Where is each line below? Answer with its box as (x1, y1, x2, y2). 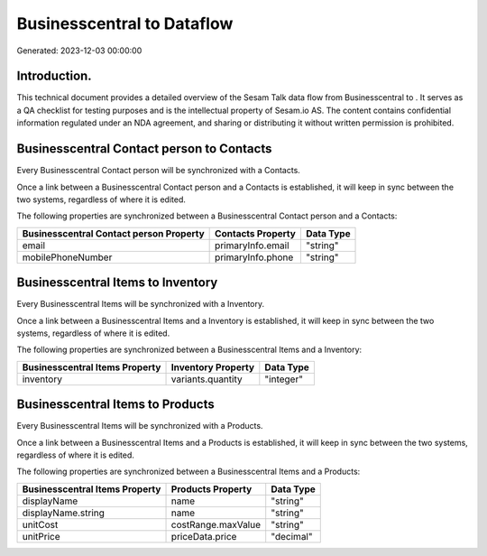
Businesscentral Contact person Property (22, 227, 205, 239)
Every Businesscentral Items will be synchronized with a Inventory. (16, 299, 265, 310)
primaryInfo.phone (215, 251, 294, 264)
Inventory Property (170, 361, 255, 374)
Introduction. (16, 69, 92, 84)
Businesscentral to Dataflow (16, 14, 234, 33)
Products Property (170, 483, 253, 496)
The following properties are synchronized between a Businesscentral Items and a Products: (16, 466, 361, 477)
